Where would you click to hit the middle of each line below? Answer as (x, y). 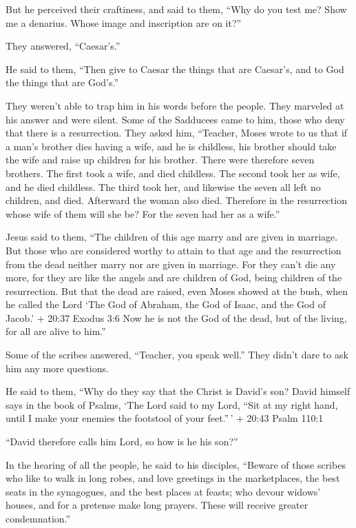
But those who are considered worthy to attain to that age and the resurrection (174, 250)
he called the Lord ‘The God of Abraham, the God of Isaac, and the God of (166, 304)
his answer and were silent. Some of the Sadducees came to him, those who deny (175, 119)
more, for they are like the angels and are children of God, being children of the (174, 277)
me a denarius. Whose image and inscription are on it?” (124, 22)
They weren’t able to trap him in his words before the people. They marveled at (175, 105)
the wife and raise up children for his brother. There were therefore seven (160, 160)
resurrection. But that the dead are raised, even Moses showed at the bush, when (177, 291)
